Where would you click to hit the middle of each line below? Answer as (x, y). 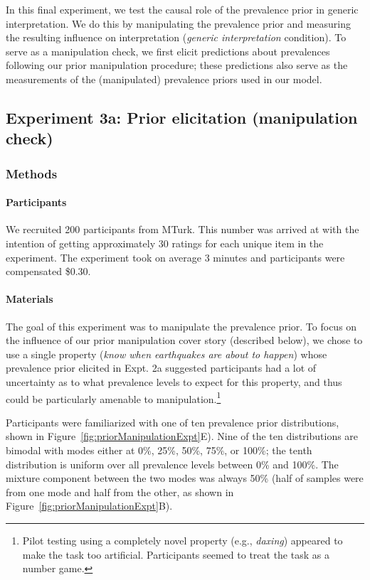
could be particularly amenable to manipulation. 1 (113, 397)
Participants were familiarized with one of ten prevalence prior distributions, (173, 422)
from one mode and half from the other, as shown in (120, 492)
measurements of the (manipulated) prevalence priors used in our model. (164, 79)
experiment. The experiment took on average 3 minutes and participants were (175, 257)
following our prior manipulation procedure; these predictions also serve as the (177, 65)
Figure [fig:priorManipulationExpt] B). (89, 506)
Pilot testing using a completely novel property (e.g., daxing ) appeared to (183, 540)
